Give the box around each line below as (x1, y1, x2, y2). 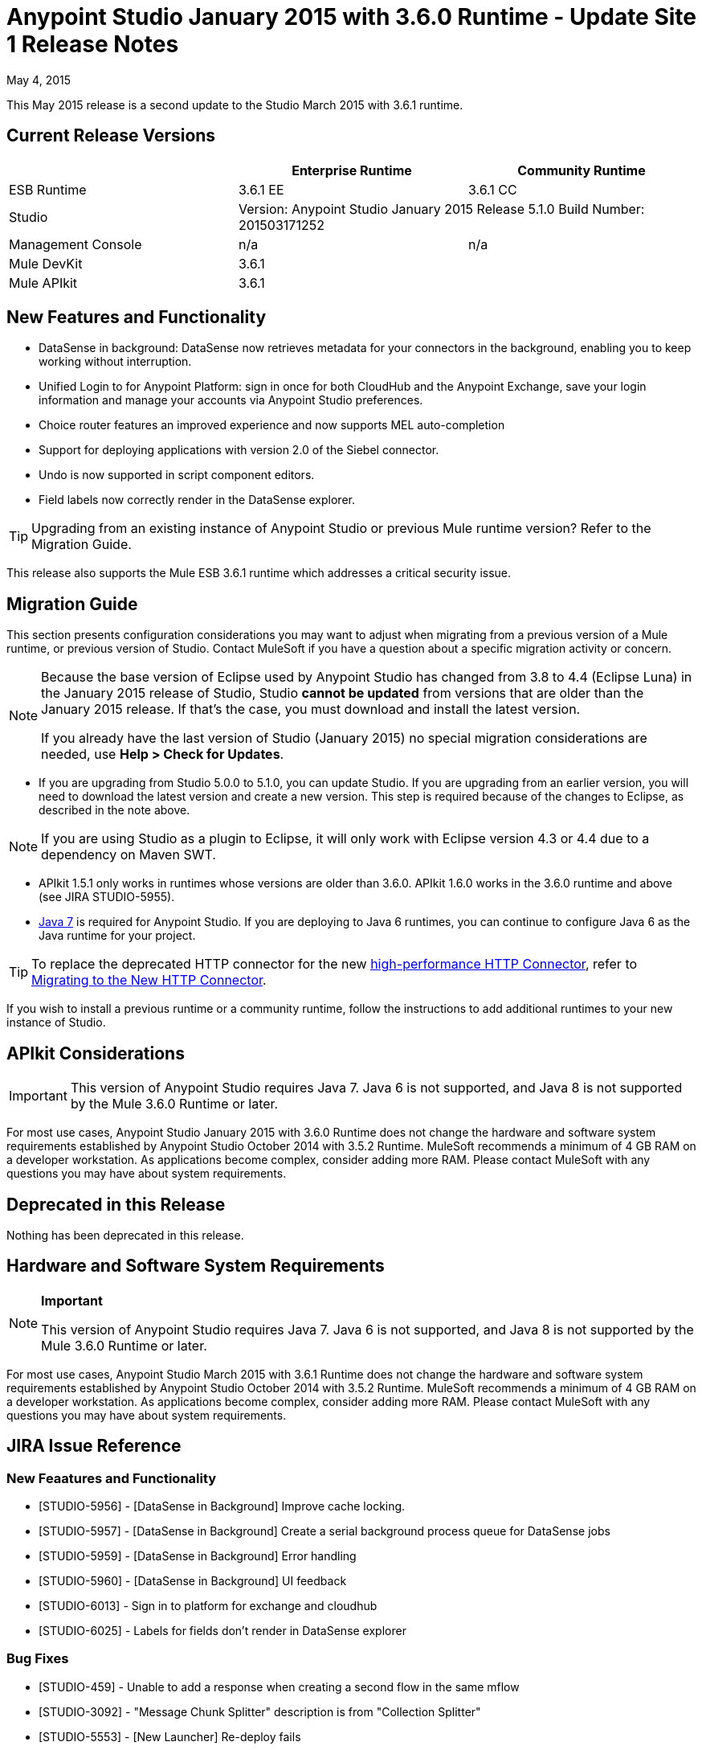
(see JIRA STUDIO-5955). (39, 890, 175, 904)
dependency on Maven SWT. (41, 846, 216, 863)
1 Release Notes (6, 31, 179, 58)
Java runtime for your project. (39, 928, 196, 943)
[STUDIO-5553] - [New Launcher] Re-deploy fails (39, 1729, 301, 1744)
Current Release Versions (6, 125, 216, 146)
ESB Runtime (9, 181, 87, 198)
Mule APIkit (9, 274, 78, 291)
